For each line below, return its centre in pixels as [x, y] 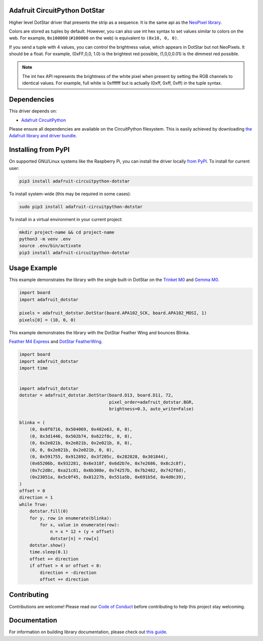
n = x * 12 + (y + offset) [82, 532]
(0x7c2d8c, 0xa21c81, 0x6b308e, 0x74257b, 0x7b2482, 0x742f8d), [108, 470]
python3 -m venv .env [45, 239]
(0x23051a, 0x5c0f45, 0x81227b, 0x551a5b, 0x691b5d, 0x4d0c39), [108, 477]
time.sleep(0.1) [49, 552]
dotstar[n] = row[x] [75, 538]
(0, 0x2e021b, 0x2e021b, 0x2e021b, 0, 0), [81, 443]
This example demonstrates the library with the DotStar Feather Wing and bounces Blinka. [99, 332]
